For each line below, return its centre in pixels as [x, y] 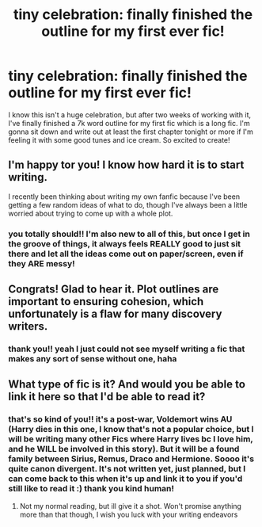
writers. [28, 327]
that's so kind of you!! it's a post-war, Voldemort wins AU [120, 419]
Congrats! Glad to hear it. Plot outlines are [114, 290]
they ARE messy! [42, 263]
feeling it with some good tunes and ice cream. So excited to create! [120, 139]
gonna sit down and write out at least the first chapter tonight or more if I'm [131, 132]
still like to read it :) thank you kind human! [91, 489]
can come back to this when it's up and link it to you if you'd [125, 479]
